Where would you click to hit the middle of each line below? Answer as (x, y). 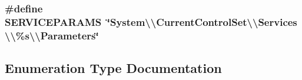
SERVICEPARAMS (53, 21)
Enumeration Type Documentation (113, 68)
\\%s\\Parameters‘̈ (52, 35)
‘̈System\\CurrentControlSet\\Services (202, 21)
